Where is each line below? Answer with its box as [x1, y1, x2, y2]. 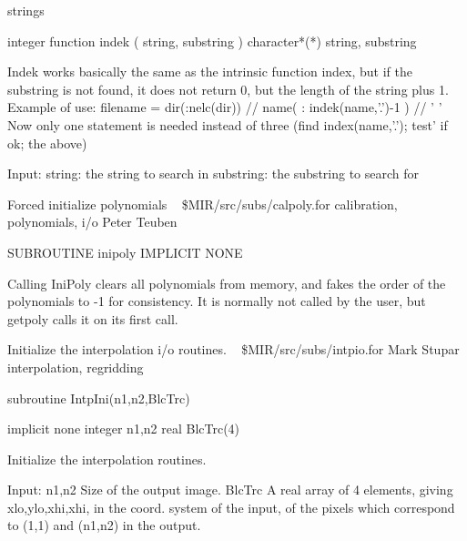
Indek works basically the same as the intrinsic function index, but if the [7, 62, 412, 81]
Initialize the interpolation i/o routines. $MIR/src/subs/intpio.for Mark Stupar [7, 340, 460, 359]
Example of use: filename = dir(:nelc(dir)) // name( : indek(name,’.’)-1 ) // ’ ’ [7, 97, 442, 117]
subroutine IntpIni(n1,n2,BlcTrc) [7, 388, 190, 407]
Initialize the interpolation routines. [7, 449, 207, 468]
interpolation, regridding [7, 357, 144, 376]
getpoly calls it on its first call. [7, 309, 178, 328]
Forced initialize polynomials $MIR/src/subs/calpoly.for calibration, [7, 194, 398, 213]
